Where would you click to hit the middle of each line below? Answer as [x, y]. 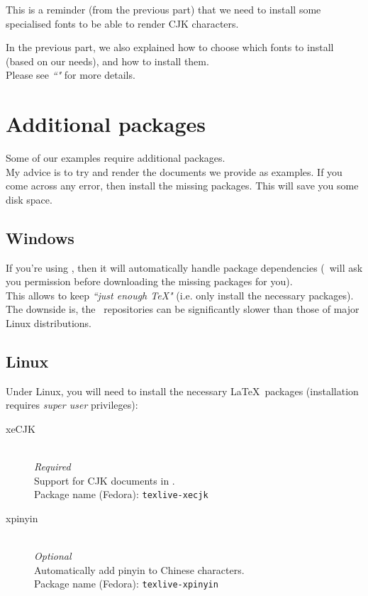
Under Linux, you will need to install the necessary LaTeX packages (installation [182, 391]
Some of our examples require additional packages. [116, 158]
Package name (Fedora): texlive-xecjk [121, 494]
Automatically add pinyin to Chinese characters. [139, 569]
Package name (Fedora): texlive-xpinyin [126, 584]
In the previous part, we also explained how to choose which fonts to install [170, 47]
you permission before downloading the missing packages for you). [149, 281]
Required [52, 467]
